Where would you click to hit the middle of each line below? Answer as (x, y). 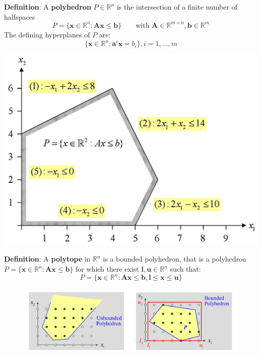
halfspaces (20, 16)
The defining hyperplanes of (47, 34)
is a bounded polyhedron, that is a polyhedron (175, 259)
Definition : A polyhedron (48, 7)
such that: (185, 269)
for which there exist (107, 269)
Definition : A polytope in (47, 259)
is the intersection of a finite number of (177, 7)
